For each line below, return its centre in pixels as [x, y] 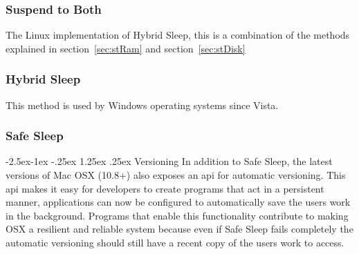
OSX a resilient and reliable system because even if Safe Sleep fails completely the [179, 229]
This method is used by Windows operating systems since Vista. [142, 105]
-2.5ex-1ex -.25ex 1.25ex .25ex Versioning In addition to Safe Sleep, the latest [169, 161]
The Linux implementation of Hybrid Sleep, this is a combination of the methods [178, 35]
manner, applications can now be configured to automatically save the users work [178, 202]
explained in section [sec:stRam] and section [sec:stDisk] [126, 48]
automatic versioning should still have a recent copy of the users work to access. [175, 242]
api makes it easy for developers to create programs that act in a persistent [165, 188]
